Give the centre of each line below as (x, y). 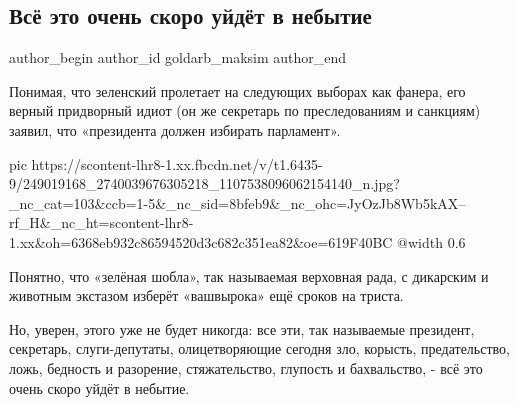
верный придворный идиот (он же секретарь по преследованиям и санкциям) (245, 110)
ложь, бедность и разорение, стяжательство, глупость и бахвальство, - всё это (246, 367)
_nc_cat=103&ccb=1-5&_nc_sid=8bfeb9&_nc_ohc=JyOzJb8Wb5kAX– (237, 202)
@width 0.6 (431, 241)
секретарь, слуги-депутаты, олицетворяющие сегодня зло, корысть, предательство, (259, 348)
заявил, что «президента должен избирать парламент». (175, 129)
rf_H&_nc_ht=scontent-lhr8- (101, 222)
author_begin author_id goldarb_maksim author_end (178, 57)
